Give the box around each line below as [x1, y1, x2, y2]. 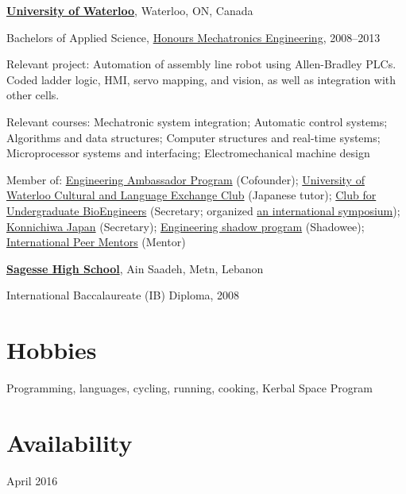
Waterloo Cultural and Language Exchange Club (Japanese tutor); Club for [6, 187, 377, 203]
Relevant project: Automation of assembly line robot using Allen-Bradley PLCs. [6, 56, 396, 72]
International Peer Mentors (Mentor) [6, 233, 186, 250]
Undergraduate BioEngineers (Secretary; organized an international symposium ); [6, 202, 400, 218]
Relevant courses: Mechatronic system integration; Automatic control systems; [6, 113, 388, 129]
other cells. [6, 87, 60, 103]
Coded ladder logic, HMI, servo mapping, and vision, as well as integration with [6, 71, 396, 87]
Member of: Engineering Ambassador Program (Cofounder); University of [6, 171, 365, 187]
